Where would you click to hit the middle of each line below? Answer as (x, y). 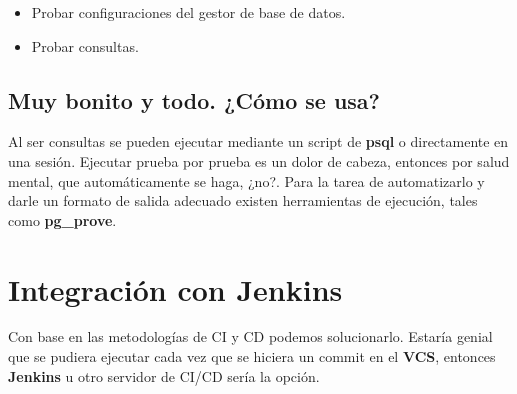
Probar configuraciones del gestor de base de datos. (188, 12)
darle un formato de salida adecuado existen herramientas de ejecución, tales (243, 200)
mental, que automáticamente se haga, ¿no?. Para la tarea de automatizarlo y (246, 180)
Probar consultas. (85, 45)
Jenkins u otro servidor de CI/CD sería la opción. (164, 375)
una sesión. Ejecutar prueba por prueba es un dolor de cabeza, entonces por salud (259, 160)
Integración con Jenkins (175, 288)
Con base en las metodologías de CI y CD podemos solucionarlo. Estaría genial (250, 336)
